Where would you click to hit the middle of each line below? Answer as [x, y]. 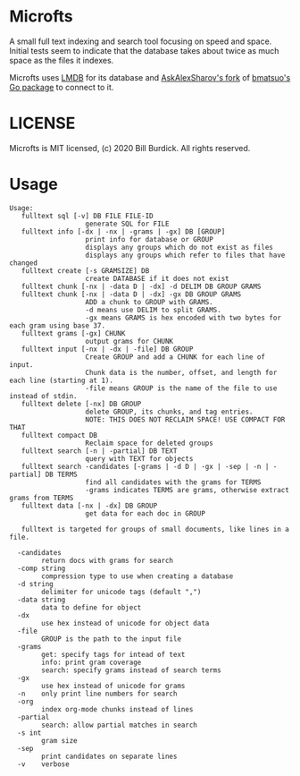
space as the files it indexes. [62, 60]
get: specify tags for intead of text [113, 654]
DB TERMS [61, 474]
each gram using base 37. [57, 325]
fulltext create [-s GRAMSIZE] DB [85, 270]
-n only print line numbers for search [97, 694]
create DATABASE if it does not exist [157, 278]
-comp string [42, 568]
